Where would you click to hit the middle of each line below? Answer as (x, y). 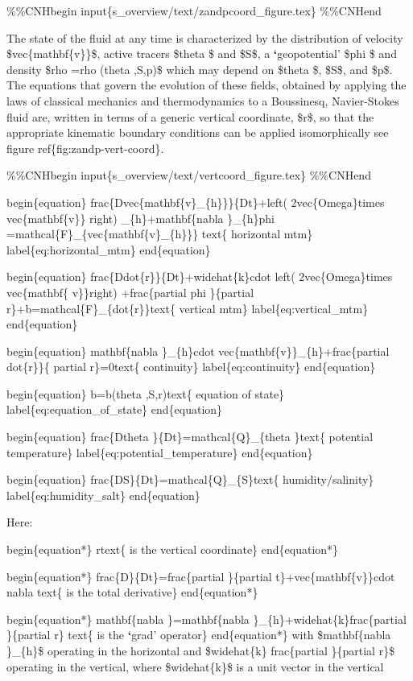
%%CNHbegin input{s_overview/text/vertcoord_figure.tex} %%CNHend (189, 175)
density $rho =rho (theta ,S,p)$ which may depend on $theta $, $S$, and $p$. (200, 69)
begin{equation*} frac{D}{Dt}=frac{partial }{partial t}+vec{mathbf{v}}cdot (201, 576)
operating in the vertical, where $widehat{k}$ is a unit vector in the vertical (195, 666)
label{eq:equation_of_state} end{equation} (115, 409)
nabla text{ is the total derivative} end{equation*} (132, 592)
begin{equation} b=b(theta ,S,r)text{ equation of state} (146, 393)
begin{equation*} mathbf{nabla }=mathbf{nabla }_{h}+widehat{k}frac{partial (206, 619)
